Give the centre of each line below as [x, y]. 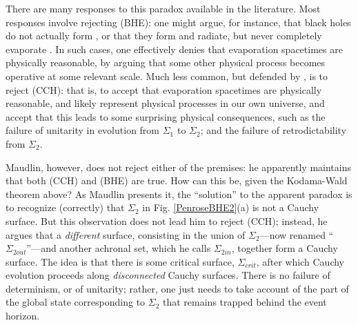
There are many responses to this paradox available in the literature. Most [163, 8]
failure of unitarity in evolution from [83, 130]
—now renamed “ [297, 234]
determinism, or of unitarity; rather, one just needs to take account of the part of [177, 288]
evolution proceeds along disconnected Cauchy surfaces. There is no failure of [168, 275]
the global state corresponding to [76, 302]
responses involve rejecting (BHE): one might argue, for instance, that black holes [178, 22]
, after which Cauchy [300, 261]
